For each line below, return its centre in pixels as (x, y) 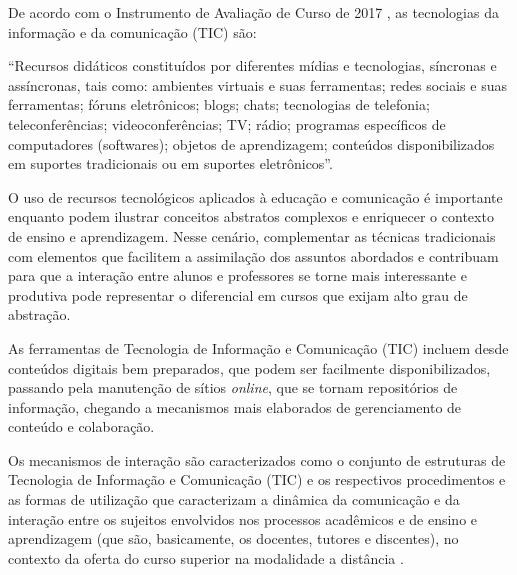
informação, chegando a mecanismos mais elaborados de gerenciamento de (235, 406)
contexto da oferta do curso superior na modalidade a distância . (206, 557)
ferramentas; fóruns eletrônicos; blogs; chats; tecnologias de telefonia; (219, 104)
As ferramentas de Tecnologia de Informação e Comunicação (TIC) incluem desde (258, 347)
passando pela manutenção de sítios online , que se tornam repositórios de (233, 387)
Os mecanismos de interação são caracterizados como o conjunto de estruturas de (257, 459)
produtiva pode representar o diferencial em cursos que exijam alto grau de (238, 294)
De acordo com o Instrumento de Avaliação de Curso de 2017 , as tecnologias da (253, 12)
